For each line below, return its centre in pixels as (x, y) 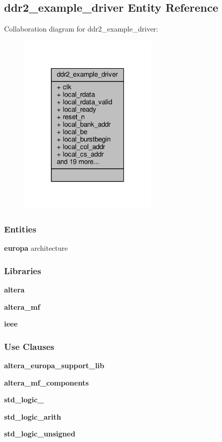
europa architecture (36, 248)
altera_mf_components (46, 382)
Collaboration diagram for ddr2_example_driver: (81, 29)
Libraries (23, 270)
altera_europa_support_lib (54, 365)
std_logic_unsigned (40, 434)
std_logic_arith (33, 416)
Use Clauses (29, 346)
